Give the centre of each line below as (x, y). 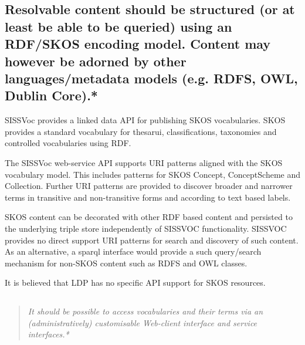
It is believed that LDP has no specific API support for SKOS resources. (135, 283)
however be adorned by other (96, 61)
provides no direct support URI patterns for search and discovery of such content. (152, 240)
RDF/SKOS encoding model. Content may (138, 44)
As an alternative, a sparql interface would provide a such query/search (133, 251)
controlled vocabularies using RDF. (68, 143)
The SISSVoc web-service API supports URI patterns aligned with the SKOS (144, 162)
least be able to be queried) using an (118, 26)
